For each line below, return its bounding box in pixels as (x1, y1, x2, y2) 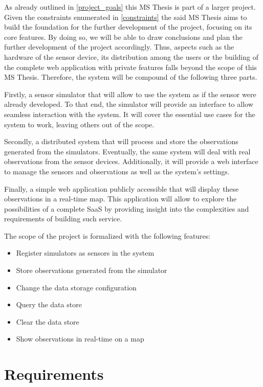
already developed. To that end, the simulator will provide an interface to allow (4, 99, 253, 109)
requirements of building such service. (4, 213, 122, 224)
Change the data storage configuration (16, 282, 137, 292)
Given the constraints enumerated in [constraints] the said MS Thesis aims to (4, 11, 247, 22)
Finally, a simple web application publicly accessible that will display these (4, 183, 239, 194)
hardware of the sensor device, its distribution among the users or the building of (4, 51, 258, 62)
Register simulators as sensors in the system (16, 247, 155, 258)
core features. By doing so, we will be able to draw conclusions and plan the (4, 31, 243, 42)
